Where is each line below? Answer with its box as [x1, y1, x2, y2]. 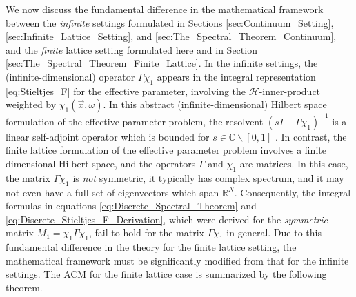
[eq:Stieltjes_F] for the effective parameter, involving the [6, 83, 246, 98]
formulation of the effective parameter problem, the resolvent [6, 114, 264, 128]
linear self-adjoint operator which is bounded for [6, 129, 210, 143]
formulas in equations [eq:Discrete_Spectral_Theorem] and [6, 198, 257, 213]
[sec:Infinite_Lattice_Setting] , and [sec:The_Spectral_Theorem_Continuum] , [6, 29, 337, 43]
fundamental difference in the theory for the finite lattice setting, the [6, 240, 297, 254]
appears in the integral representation [157, 69, 316, 83]
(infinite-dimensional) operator [6, 69, 135, 83]
